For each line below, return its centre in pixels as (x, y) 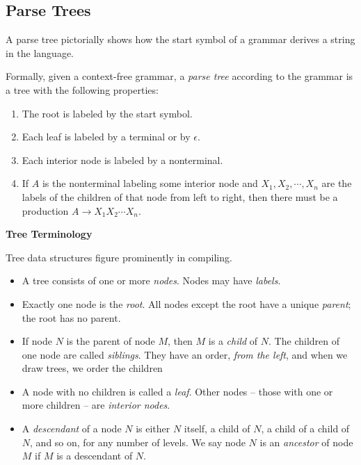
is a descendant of (95, 456)
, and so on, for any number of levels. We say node (138, 442)
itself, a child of (217, 429)
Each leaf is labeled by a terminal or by (106, 137)
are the (337, 183)
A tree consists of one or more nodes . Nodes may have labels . (151, 280)
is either (153, 429)
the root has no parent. (71, 317)
